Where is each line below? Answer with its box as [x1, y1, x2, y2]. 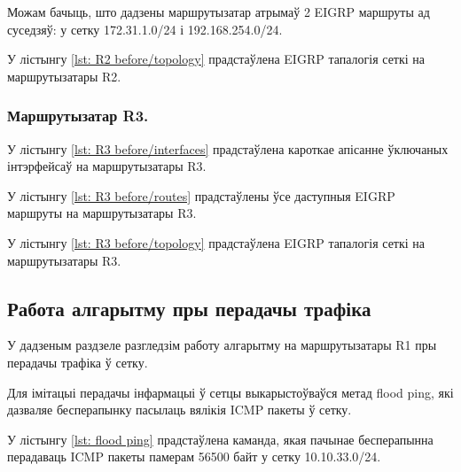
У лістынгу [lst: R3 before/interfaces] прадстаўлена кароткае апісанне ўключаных [7, 139, 449, 158]
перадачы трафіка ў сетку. [7, 352, 148, 371]
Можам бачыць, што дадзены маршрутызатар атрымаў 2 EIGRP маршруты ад [7, 3, 430, 20]
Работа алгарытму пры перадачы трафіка [7, 294, 371, 321]
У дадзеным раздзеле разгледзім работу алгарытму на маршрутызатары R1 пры [7, 336, 437, 354]
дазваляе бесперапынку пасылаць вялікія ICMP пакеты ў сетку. [7, 400, 352, 419]
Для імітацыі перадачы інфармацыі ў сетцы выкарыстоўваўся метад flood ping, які [7, 383, 454, 401]
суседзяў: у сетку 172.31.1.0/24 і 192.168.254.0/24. [7, 19, 283, 38]
